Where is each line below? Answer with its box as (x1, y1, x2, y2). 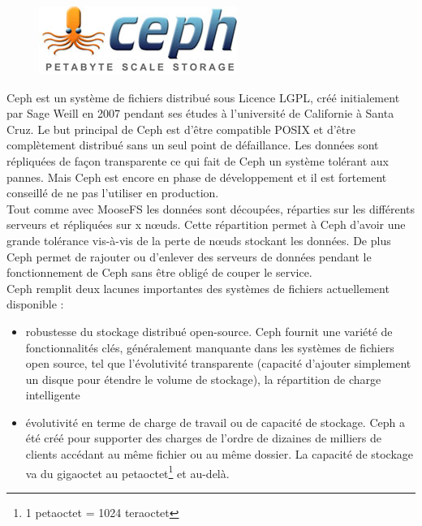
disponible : (6, 295, 64, 313)
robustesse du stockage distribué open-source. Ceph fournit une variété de (25, 322, 393, 339)
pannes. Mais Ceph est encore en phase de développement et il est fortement (6, 168, 387, 185)
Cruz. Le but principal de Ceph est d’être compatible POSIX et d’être (6, 120, 355, 137)
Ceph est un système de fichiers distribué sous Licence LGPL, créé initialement (6, 88, 400, 106)
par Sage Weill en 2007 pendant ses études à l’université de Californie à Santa (6, 105, 394, 122)
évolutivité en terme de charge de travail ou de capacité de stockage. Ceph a (25, 413, 405, 430)
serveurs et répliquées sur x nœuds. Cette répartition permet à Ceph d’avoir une (6, 216, 406, 233)
